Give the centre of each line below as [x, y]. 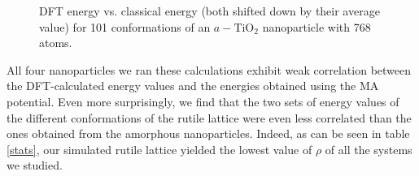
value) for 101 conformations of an [125, 26]
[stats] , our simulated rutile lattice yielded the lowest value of [159, 149]
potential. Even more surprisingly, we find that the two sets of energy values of [203, 101]
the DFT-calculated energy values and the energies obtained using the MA [193, 86]
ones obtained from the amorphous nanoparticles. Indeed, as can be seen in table [208, 133]
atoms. [56, 43]
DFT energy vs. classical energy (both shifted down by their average [209, 11]
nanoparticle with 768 [316, 26]
